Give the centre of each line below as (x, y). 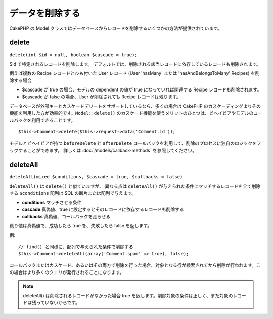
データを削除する (45, 13)
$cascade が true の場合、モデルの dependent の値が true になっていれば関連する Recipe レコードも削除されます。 (142, 90)
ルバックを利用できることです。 (42, 120)
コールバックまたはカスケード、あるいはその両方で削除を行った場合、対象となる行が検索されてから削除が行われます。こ (135, 265)
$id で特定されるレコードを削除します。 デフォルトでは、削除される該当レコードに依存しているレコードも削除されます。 (135, 64)
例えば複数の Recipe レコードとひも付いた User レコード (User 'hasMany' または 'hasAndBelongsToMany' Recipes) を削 (134, 73)
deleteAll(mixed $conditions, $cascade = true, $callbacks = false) (96, 177)
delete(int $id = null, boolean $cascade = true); (73, 55)
